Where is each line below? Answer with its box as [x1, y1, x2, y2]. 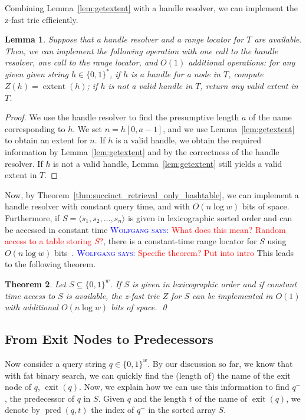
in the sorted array [148, 403, 216, 416]
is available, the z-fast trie [65, 289, 160, 301]
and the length [133, 392, 187, 404]
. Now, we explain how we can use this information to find [79, 380, 289, 393]
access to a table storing [5, 235, 92, 247]
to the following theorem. [5, 258, 96, 270]
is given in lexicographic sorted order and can [127, 212, 292, 224]
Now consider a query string [5, 357, 107, 369]
